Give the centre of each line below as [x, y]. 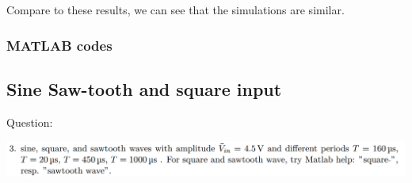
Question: [30, 122]
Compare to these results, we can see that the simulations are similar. [175, 10]
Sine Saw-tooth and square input [144, 88]
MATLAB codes [59, 45]
